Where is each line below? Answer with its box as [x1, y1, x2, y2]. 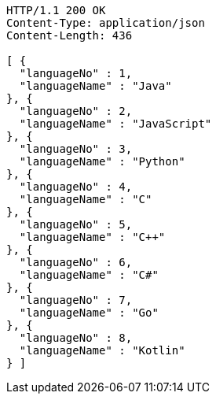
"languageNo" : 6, [19, 256, 133, 269]
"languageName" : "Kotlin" [19, 344, 185, 357]
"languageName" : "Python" [19, 155, 185, 168]
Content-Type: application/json [6, 17, 205, 29]
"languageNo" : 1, [19, 67, 133, 80]
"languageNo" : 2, [19, 105, 133, 117]
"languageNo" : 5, [19, 218, 133, 231]
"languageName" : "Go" [19, 306, 159, 319]
